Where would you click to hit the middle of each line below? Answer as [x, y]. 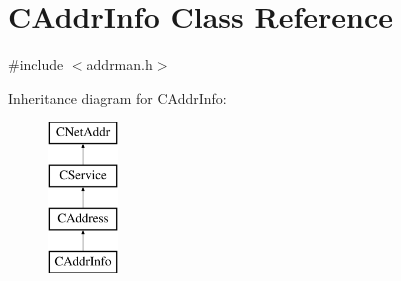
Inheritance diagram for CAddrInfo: [117, 97]
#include [36, 64]
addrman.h [119, 64]
